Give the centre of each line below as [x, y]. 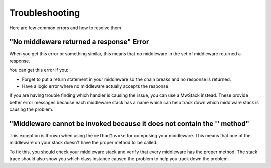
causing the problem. [31, 109]
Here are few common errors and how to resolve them [65, 28]
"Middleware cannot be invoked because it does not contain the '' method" [129, 124]
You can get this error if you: [39, 70]
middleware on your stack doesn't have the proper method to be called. [83, 143]
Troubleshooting [45, 13]
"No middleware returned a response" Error [79, 42]
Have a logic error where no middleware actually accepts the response [95, 86]
